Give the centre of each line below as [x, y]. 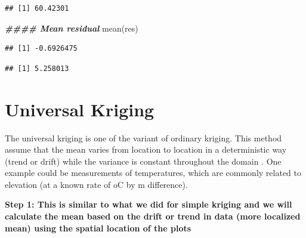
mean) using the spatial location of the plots [98, 228]
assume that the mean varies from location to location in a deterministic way [146, 149]
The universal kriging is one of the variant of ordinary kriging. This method [143, 137]
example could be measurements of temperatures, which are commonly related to [153, 173]
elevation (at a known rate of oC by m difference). [96, 184]
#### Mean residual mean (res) [72, 28]
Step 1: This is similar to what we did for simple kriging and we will [149, 204]
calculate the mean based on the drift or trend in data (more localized [153, 216]
